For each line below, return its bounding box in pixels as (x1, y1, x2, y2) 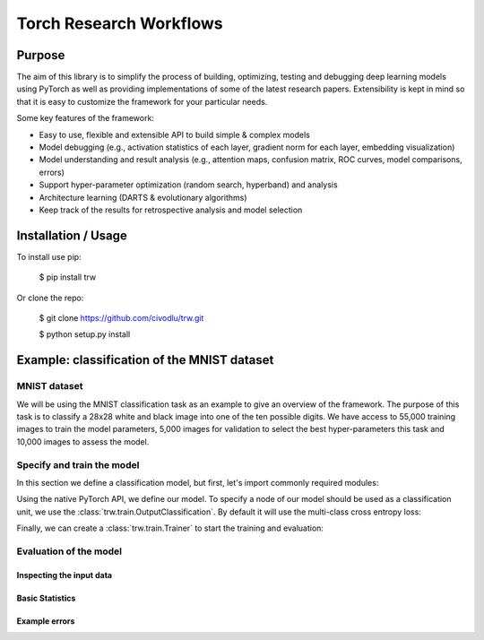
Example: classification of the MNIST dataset (16, 352, 274, 368)
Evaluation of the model (16, 545, 123, 558)
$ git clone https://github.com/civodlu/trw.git (39, 313, 204, 324)
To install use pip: (16, 251, 82, 262)
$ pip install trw (39, 272, 97, 282)
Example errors (16, 615, 75, 627)
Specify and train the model (16, 458, 140, 471)
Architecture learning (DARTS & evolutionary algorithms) (39, 192, 247, 203)
